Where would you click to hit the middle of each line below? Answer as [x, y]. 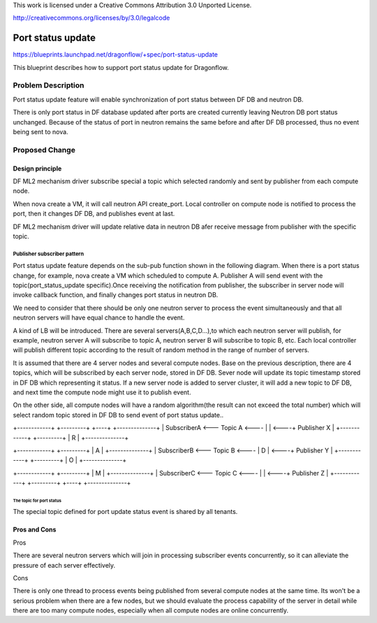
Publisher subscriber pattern [48, 254]
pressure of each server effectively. [64, 565]
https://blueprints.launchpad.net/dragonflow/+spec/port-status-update [116, 55]
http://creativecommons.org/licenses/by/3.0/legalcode [91, 18]
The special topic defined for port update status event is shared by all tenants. [125, 512]
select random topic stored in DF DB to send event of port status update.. [118, 415]
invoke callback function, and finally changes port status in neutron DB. [116, 295]
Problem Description [49, 85]
